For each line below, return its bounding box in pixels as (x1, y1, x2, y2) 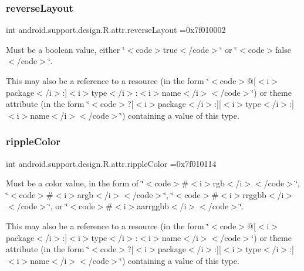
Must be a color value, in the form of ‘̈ (6, 177, 144, 189)
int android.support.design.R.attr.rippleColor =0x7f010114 (6, 157, 217, 169)
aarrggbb (137, 200, 169, 212)
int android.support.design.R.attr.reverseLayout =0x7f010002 (6, 24, 226, 36)
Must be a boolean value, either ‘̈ (6, 43, 125, 55)
